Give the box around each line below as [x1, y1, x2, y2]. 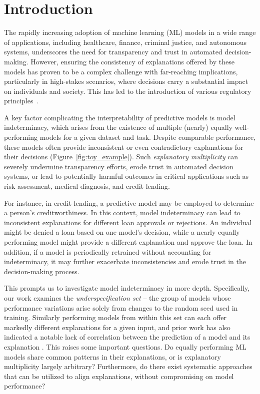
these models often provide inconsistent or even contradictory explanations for [4, 141, 243, 152]
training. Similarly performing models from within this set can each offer [4, 312, 226, 323]
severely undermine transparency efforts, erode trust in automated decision [4, 161, 233, 171]
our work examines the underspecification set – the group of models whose [4, 292, 231, 303]
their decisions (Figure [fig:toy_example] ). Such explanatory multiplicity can [4, 151, 238, 162]
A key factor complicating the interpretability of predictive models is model [4, 112, 235, 122]
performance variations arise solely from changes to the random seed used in [4, 302, 238, 313]
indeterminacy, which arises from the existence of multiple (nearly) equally [4, 122, 232, 132]
